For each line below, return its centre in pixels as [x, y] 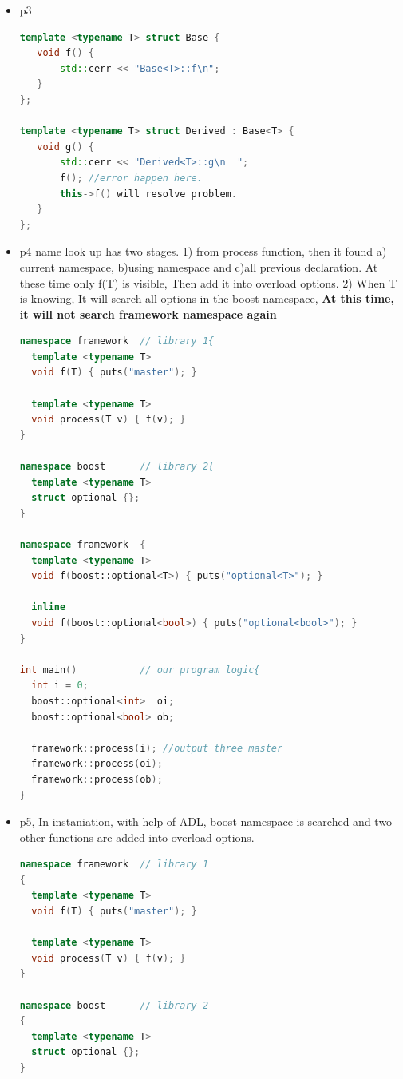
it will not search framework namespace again [148, 313]
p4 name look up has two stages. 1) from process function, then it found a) [203, 251]
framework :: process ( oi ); [97, 764]
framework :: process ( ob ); [97, 779]
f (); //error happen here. [131, 178]
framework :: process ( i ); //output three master [157, 748]
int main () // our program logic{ [140, 670]
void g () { [65, 147]
